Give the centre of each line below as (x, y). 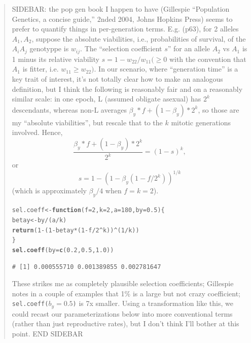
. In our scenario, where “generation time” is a (166, 69)
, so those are (219, 109)
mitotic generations (201, 122)
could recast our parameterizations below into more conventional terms (122, 313)
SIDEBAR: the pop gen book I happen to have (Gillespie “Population (121, 9)
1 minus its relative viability (56, 59)
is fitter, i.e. (41, 69)
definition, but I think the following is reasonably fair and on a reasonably (127, 89)
